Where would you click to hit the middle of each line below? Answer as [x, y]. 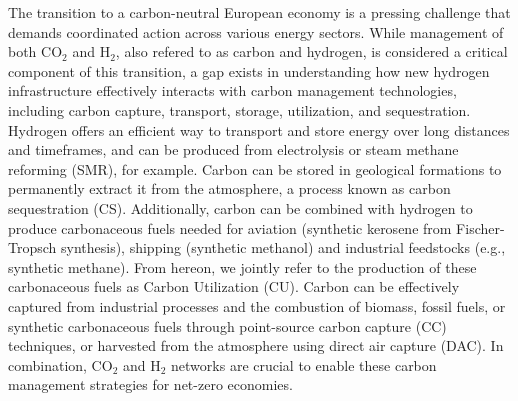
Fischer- [480, 227]
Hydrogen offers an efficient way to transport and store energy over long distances [259, 129]
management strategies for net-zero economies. [150, 384]
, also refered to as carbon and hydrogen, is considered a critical [311, 51]
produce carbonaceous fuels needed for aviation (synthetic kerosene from [230, 227]
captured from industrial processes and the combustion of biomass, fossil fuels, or [257, 305]
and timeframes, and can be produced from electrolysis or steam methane [233, 149]
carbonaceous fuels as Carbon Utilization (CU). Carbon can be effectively [234, 286]
